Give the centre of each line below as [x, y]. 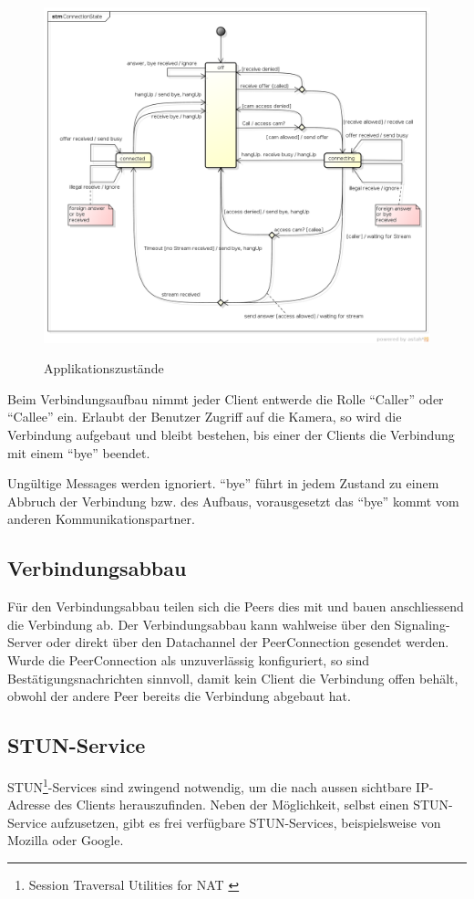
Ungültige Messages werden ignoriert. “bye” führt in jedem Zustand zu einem [223, 483]
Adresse [29, 805]
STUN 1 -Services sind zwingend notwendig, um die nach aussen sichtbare [210, 785]
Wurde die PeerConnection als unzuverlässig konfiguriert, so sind [189, 660]
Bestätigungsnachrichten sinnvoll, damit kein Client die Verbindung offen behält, [233, 678]
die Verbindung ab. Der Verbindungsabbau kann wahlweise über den [199, 624]
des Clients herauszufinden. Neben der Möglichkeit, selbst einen [232, 805]
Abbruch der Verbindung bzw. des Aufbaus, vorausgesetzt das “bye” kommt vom [233, 501]
